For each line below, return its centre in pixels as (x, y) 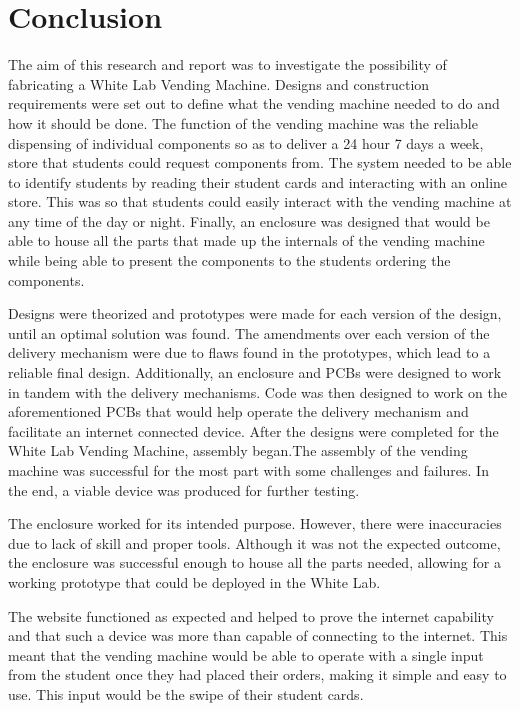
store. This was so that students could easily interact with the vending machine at (260, 201)
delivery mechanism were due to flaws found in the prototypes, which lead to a (249, 352)
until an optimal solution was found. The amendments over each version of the (249, 332)
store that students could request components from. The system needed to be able (260, 162)
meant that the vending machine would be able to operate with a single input (246, 654)
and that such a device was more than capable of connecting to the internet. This (258, 635)
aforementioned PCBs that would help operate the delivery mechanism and (238, 411)
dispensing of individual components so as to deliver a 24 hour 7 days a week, (246, 142)
